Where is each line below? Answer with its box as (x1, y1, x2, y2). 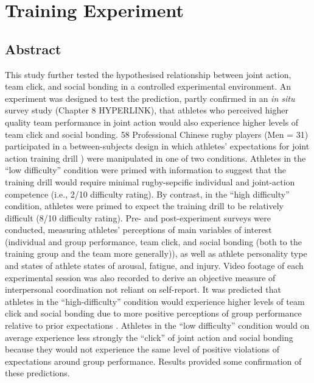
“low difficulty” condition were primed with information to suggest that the (5, 163, 286, 176)
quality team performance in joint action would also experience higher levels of (5, 115, 299, 128)
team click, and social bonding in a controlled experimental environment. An (5, 80, 291, 93)
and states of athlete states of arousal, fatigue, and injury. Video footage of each (5, 259, 304, 272)
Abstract (5, 39, 61, 58)
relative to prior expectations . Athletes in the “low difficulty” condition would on (5, 319, 310, 332)
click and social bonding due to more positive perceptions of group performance (5, 307, 302, 320)
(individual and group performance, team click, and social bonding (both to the (5, 235, 302, 248)
